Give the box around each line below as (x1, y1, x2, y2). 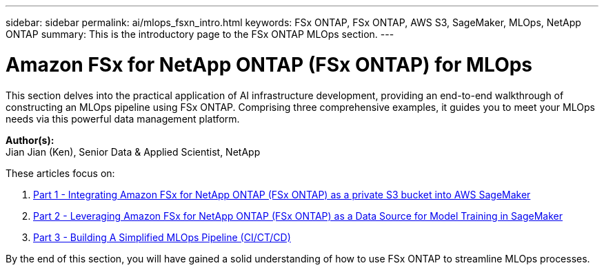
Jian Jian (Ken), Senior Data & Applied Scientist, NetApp (6, 145, 261, 158)
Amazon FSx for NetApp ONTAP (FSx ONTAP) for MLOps (6, 52, 533, 76)
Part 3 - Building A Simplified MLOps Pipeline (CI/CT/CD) (33, 231, 291, 243)
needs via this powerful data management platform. (6, 112, 240, 125)
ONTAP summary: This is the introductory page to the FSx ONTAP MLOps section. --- (6, 28, 394, 40)
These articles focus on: (6, 167, 115, 179)
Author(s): (6, 134, 54, 146)
